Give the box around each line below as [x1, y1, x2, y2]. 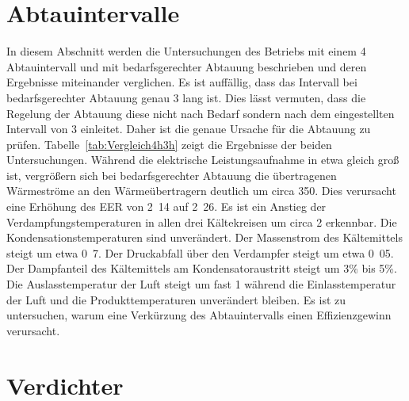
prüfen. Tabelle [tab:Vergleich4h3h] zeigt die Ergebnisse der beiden [6, 136, 332, 152]
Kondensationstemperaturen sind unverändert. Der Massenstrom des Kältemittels [6, 229, 403, 246]
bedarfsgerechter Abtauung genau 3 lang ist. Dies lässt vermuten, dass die [6, 89, 366, 105]
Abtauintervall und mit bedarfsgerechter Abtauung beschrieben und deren [6, 58, 367, 74]
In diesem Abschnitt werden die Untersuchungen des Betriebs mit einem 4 [6, 43, 366, 59]
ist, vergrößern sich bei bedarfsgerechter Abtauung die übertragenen [6, 166, 337, 183]
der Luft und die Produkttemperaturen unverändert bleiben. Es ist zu [6, 291, 346, 307]
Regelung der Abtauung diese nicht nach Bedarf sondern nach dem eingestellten [6, 105, 395, 121]
